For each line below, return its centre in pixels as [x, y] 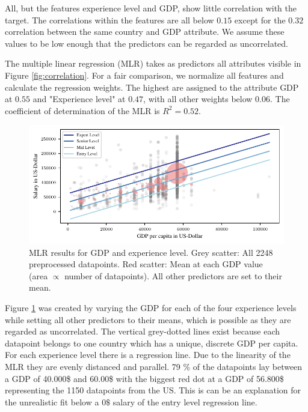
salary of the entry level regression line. [185, 401]
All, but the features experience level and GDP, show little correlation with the [151, 8]
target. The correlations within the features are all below [109, 20]
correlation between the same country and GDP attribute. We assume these [145, 32]
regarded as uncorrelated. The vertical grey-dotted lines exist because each [143, 331]
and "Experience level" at [79, 99]
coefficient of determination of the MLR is [82, 110]
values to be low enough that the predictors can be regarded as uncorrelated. [147, 43]
